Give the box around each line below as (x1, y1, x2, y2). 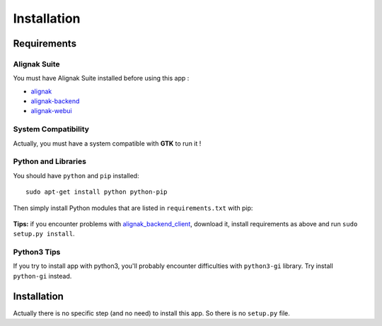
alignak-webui (30, 107, 72, 115)
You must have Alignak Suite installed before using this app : (13, 74, 190, 83)
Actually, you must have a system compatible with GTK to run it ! (13, 139, 202, 148)
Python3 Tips (13, 248, 61, 257)
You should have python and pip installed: (13, 171, 139, 180)
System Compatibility (13, 124, 90, 134)
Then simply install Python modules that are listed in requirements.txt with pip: (13, 204, 253, 212)
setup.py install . (13, 230, 75, 238)
